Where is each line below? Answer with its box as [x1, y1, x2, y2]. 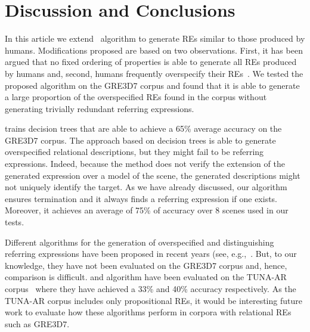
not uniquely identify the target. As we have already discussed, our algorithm [5, 181, 287, 193]
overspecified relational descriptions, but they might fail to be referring [5, 145, 264, 158]
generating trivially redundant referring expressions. [5, 102, 194, 114]
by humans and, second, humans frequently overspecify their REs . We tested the [5, 67, 303, 79]
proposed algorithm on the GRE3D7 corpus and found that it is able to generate [5, 79, 300, 91]
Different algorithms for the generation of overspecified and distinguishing [5, 235, 274, 248]
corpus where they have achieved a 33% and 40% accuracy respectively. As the [5, 283, 296, 294]
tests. [5, 216, 24, 228]
